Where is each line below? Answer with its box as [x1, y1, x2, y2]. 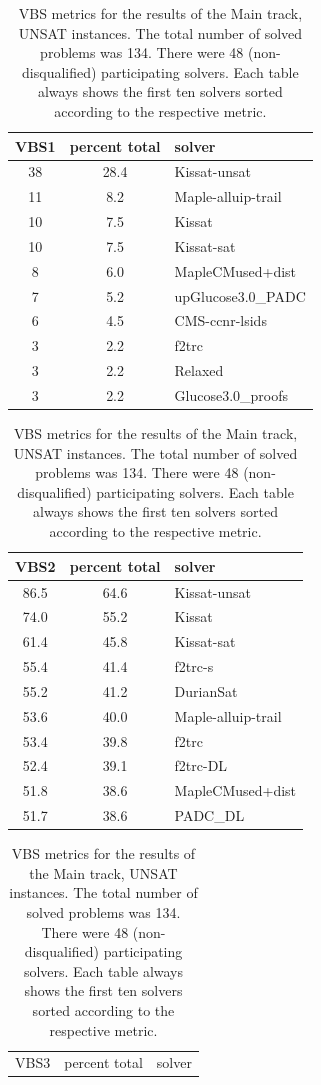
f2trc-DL [174, 755, 228, 776]
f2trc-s [174, 656, 214, 677]
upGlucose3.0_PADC [174, 285, 306, 306]
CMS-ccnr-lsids [174, 310, 267, 331]
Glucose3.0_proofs [174, 385, 289, 405]
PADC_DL [174, 805, 245, 826]
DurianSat [174, 680, 238, 701]
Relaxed [174, 360, 224, 381]
